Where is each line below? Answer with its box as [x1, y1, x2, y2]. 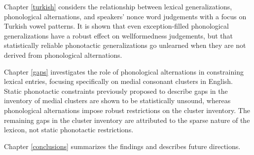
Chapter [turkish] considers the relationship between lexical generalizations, [4, 1, 232, 11]
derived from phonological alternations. [4, 49, 122, 60]
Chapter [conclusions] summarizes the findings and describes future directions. [4, 141, 241, 151]
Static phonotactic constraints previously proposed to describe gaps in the [4, 85, 228, 96]
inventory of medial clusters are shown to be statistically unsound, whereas [4, 95, 231, 106]
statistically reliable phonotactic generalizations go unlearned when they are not [4, 40, 246, 50]
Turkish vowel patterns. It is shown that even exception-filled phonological [4, 21, 229, 31]
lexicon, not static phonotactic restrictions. [4, 124, 134, 135]
